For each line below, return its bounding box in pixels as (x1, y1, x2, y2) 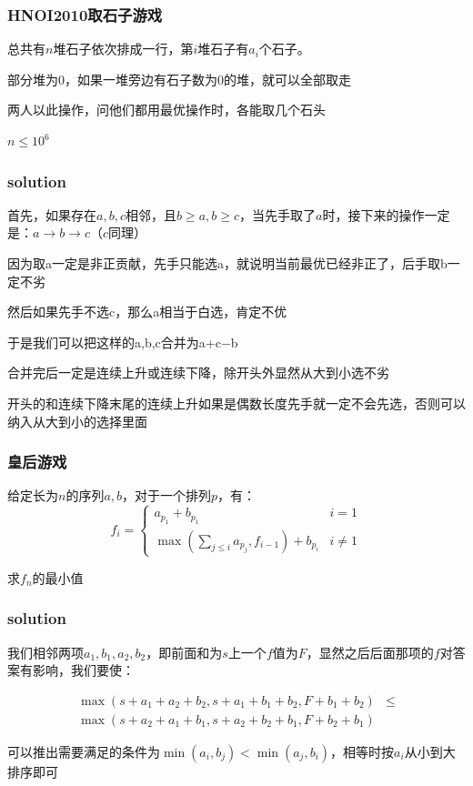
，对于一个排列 (122, 486, 212, 505)
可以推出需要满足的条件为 (7, 742, 160, 761)
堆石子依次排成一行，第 (53, 39, 194, 58)
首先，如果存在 (7, 205, 96, 224)
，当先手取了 (239, 205, 316, 224)
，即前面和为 (146, 642, 223, 661)
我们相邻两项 (7, 642, 84, 661)
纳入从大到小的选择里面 (7, 411, 147, 430)
